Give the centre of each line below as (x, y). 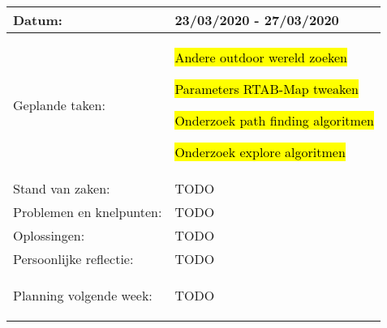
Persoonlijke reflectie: (73, 259)
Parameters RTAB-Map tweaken (267, 89)
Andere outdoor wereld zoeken (261, 57)
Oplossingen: (49, 235)
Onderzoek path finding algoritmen (274, 120)
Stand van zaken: (62, 188)
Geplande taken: (59, 104)
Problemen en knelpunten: (88, 212)
